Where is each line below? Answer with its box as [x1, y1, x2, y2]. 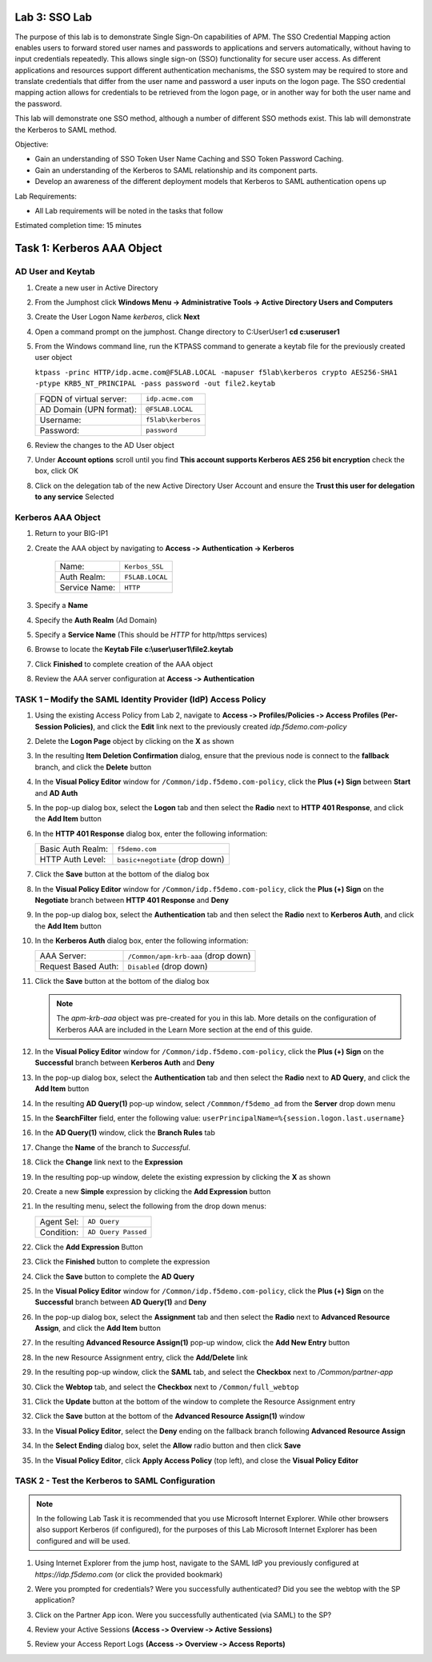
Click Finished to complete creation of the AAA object [34, 659, 214, 669]
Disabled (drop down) [127, 961, 208, 972]
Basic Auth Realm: [39, 844, 108, 855]
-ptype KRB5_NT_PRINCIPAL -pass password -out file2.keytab [34, 379, 276, 388]
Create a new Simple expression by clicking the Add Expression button [34, 1186, 271, 1196]
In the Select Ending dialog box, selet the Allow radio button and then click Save [34, 1440, 302, 1451]
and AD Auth [34, 788, 78, 797]
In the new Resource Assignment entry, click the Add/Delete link [34, 1352, 248, 1362]
